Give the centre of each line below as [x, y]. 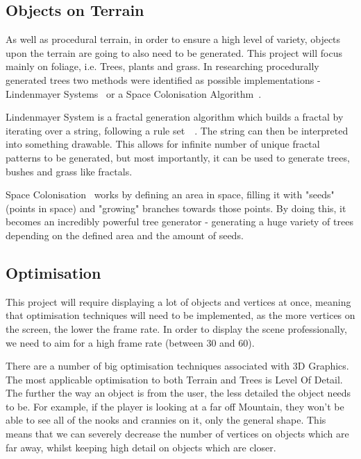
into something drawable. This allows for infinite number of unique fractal [163, 144]
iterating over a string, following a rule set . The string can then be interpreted [177, 130]
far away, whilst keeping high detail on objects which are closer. [141, 447]
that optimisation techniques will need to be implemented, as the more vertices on [180, 315]
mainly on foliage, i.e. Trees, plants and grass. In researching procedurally [162, 66]
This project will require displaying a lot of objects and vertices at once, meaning [178, 301]
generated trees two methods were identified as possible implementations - [163, 79]
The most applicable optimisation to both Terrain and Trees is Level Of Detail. [174, 379]
